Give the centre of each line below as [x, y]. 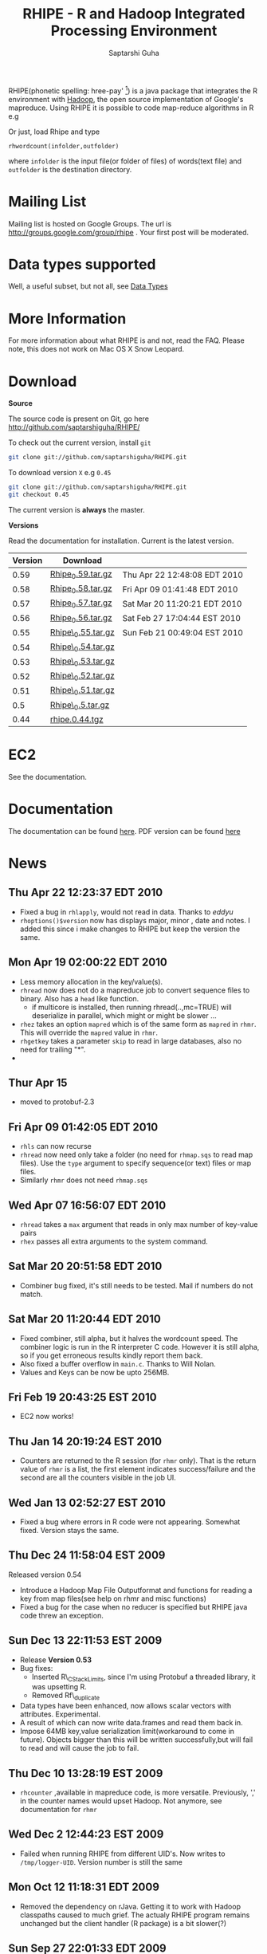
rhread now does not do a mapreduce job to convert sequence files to [135, 990]
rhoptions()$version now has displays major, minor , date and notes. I [135, 920]
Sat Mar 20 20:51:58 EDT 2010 [85, 1266]
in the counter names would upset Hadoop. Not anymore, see [121, 1801]
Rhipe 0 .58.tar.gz [82, 589]
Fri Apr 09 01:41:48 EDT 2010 [180, 589]
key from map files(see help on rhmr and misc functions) [113, 1598]
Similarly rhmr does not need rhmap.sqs [84, 1180]
